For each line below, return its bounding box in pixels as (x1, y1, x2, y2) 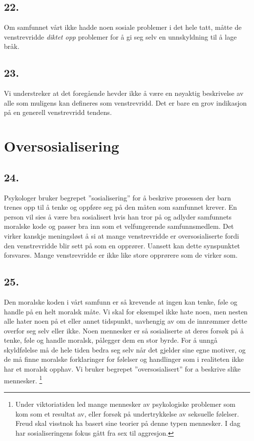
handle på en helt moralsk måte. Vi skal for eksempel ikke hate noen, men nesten (4, 306, 248, 316)
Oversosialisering (4, 136, 119, 156)
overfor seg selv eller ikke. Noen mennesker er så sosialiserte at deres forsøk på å (4, 325, 244, 335)
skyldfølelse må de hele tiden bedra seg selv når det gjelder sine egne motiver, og (4, 344, 246, 354)
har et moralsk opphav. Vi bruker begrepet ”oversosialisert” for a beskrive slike (4, 364, 241, 374)
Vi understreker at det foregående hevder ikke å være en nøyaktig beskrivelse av (4, 88, 244, 98)
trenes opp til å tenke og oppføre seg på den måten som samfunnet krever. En (4, 202, 237, 212)
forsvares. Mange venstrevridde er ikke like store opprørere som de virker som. (4, 250, 238, 260)
